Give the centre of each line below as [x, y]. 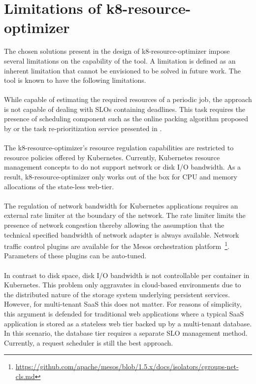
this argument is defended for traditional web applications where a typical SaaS [124, 314]
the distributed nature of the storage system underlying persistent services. [117, 294]
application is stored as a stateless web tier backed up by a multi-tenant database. [128, 323]
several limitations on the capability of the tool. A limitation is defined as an [120, 60]
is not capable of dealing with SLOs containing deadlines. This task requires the [125, 109]
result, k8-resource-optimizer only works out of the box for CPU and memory [121, 177]
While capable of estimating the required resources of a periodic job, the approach [128, 99]
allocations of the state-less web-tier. [59, 186]
